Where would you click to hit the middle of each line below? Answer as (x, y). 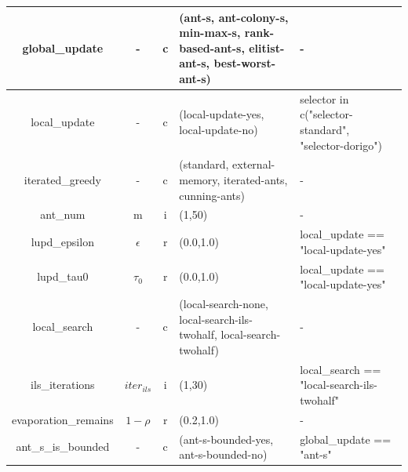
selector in (324, 98)
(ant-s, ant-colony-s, (234, 17)
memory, (200, 179)
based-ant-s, (212, 47)
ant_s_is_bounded (63, 447)
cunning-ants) (212, 195)
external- (254, 164)
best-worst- (245, 63)
